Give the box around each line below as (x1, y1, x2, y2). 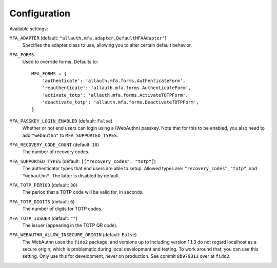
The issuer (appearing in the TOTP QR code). (22, 222, 118, 228)
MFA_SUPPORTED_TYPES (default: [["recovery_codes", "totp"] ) (9, 158, 156, 164)
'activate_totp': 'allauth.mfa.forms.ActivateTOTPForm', (42, 92, 188, 98)
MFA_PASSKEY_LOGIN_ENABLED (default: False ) (9, 118, 113, 124)
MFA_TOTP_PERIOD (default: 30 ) (9, 182, 78, 188)
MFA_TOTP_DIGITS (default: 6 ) (9, 198, 75, 204)
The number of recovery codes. (22, 149, 90, 155)
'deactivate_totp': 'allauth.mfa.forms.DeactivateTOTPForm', (42, 99, 200, 105)
